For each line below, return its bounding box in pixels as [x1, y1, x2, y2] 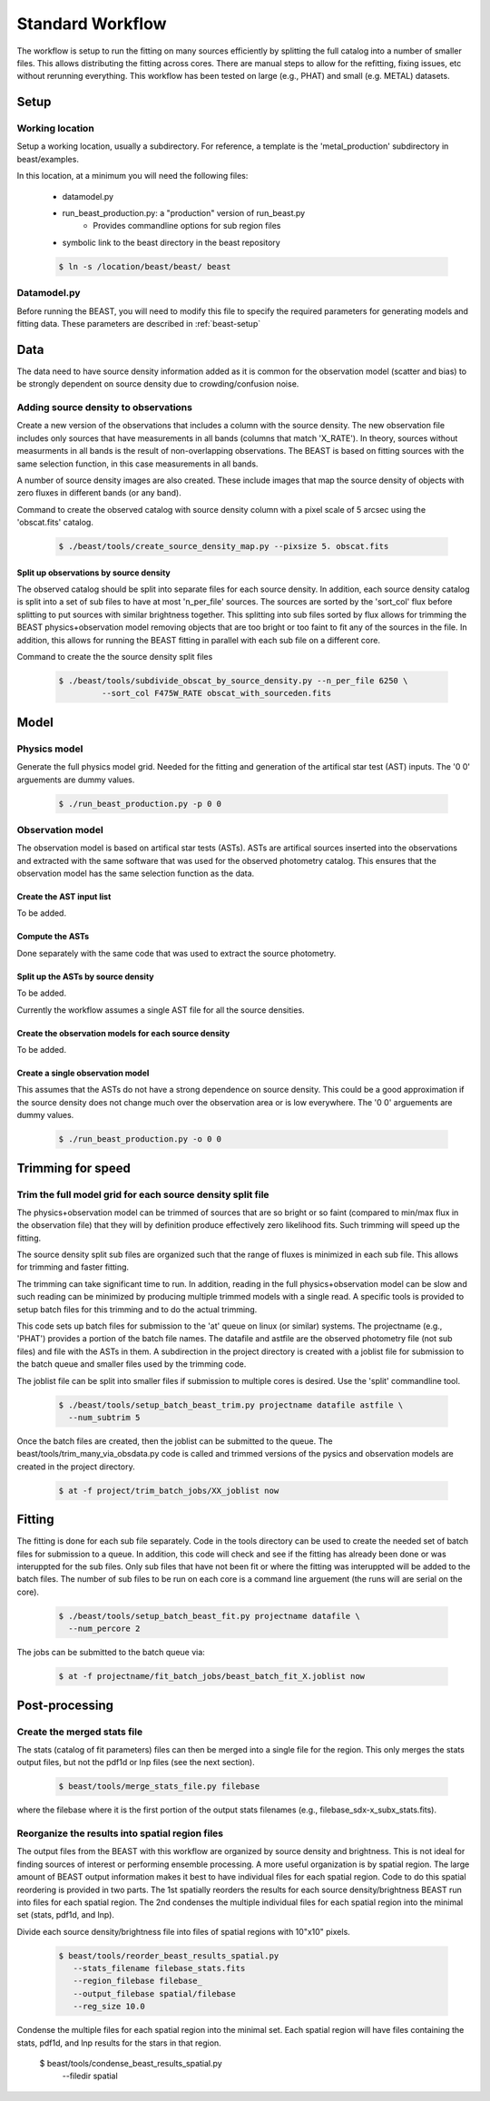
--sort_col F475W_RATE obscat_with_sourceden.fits [101, 688, 332, 699]
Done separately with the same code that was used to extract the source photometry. [16, 947, 337, 958]
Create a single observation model [16, 1067, 150, 1078]
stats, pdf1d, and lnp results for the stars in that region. [16, 2037, 221, 2048]
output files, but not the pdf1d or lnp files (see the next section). [16, 1757, 255, 1768]
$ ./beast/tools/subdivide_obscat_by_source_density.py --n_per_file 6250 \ [58, 676, 408, 686]
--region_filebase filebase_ [73, 1976, 203, 1987]
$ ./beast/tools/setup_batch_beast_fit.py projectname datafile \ [58, 1611, 360, 1621]
